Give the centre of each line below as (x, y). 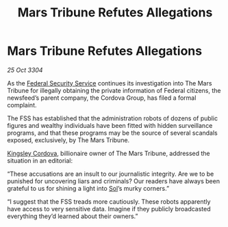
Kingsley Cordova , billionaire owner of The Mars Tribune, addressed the (109, 153)
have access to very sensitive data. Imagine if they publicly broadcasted (109, 209)
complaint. (22, 105)
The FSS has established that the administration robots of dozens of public (112, 118)
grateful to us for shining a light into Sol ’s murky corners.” (88, 188)
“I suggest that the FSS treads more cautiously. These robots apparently (109, 201)
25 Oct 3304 (25, 70)
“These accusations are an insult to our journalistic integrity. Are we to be (111, 174)
